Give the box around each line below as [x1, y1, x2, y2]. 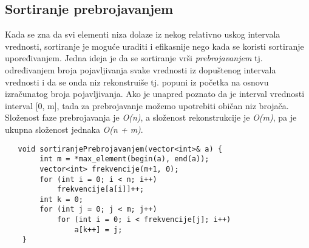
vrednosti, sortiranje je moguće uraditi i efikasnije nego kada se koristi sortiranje [5, 39, 304, 52]
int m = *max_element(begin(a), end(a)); [39, 155, 209, 164]
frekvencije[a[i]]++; [56, 185, 144, 194]
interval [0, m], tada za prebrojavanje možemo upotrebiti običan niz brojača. [5, 99, 289, 112]
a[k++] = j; [74, 225, 123, 234]
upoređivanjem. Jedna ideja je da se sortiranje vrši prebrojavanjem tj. [5, 52, 263, 64]
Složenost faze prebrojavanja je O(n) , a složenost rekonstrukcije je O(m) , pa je [5, 111, 297, 124]
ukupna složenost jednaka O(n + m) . [5, 122, 143, 135]
